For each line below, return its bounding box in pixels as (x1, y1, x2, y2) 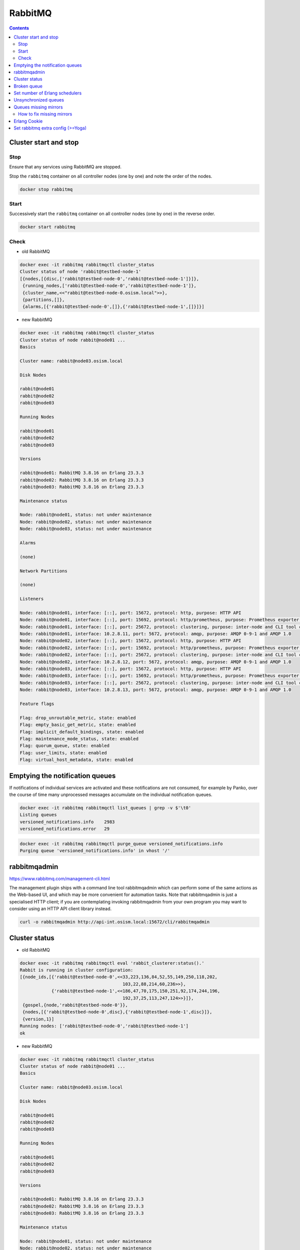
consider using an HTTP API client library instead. (9, 905, 112, 912)
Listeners (19, 596, 44, 602)
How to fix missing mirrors (18, 111, 72, 117)
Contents (9, 25, 29, 31)
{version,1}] (22, 1016, 54, 1022)
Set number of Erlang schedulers (13, 90, 82, 96)
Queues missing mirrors (13, 104, 63, 110)
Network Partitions (19, 568, 67, 573)
